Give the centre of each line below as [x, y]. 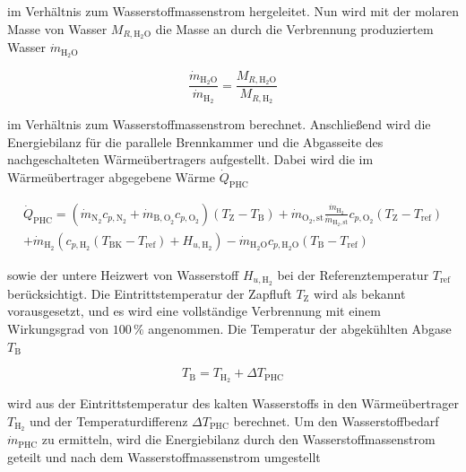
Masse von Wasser [57, 28]
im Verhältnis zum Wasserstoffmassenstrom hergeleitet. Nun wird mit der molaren [233, 11]
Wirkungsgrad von [58, 328]
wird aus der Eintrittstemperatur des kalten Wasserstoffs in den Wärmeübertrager [233, 403]
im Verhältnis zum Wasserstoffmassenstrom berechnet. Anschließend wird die [219, 124]
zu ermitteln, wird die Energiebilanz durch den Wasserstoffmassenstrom [238, 439]
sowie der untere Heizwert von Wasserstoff [123, 274]
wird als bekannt [360, 293]
